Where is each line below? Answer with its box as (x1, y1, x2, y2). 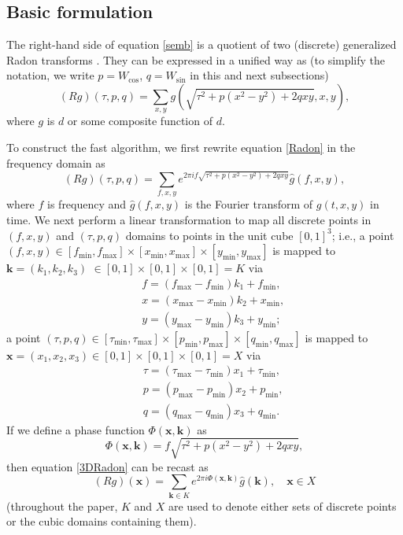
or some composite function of (67, 113, 213, 129)
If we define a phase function (6, 421, 145, 437)
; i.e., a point (331, 227, 394, 243)
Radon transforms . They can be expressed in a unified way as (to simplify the (6, 51, 386, 68)
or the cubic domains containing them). (6, 513, 197, 529)
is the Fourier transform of (184, 196, 313, 212)
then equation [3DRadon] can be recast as (6, 458, 209, 474)
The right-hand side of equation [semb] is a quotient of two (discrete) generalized (6, 36, 397, 53)
